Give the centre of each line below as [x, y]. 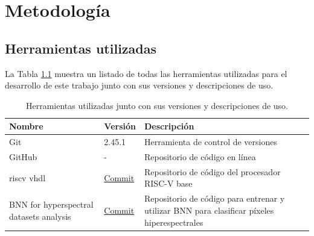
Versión [120, 126]
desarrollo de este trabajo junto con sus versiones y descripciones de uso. [139, 85]
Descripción [169, 126]
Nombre [26, 126]
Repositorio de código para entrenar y [214, 198]
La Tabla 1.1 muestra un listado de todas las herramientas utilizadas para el [146, 73]
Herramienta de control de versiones [210, 142]
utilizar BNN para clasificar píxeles [209, 210]
